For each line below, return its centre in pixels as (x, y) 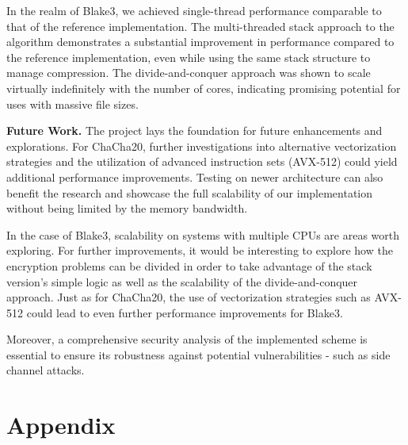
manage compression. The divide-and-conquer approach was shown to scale (189, 73)
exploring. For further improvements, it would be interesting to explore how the (200, 250)
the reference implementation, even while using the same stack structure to (189, 57)
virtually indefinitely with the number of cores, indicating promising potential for (204, 88)
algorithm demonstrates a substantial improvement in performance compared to (200, 42)
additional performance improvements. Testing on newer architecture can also (195, 176)
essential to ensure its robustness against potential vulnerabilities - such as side (198, 354)
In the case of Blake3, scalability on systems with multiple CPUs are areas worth (203, 234)
